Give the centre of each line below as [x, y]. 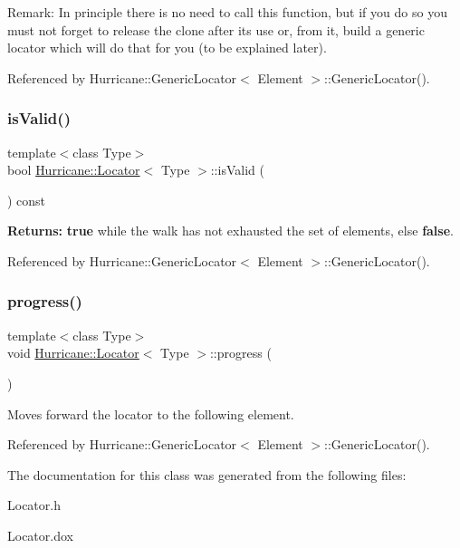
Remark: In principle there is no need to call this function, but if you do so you [227, 12]
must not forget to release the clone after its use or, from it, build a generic [216, 29]
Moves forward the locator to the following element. [151, 413]
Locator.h [34, 505]
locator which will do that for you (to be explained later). [167, 48]
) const [27, 200]
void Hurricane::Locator [73, 353]
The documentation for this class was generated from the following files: [207, 474]
